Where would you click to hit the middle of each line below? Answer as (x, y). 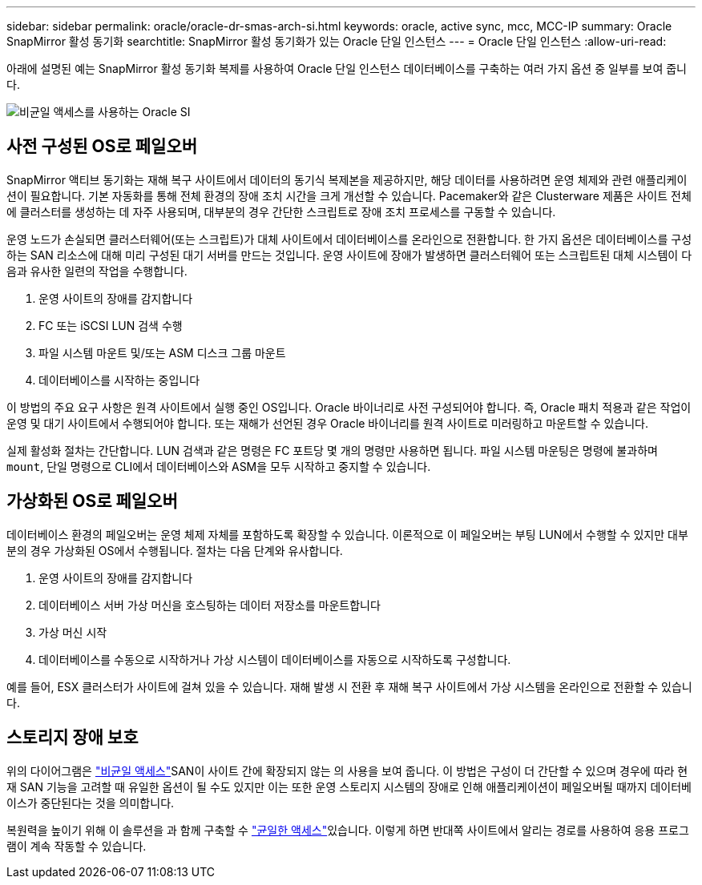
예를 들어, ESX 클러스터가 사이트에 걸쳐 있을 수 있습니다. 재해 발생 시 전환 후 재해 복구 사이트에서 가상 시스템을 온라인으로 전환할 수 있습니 (349, 686)
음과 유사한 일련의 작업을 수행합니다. (97, 271)
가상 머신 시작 (73, 632)
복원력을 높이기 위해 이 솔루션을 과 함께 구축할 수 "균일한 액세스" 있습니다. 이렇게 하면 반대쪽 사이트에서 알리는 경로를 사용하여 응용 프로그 (348, 830)
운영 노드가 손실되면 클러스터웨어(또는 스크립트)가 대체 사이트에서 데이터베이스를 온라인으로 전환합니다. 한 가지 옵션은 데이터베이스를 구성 (349, 239)
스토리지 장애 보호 (73, 738)
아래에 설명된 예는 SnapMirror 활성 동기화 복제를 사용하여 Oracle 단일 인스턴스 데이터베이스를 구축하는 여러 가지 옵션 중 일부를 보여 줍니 (347, 68)
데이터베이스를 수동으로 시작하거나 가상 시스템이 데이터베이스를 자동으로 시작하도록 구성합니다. (275, 659)
